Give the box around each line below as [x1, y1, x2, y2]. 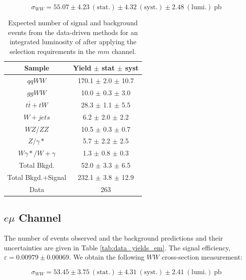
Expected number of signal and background [8, 17, 138, 27]
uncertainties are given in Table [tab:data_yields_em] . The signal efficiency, [4, 242, 230, 252]
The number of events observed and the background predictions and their [4, 233, 223, 243]
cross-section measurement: [161, 252, 243, 262]
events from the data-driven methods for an [8, 27, 138, 37]
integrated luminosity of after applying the [9, 36, 137, 47]
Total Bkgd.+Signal [7, 172, 67, 182]
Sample [24, 63, 50, 73]
